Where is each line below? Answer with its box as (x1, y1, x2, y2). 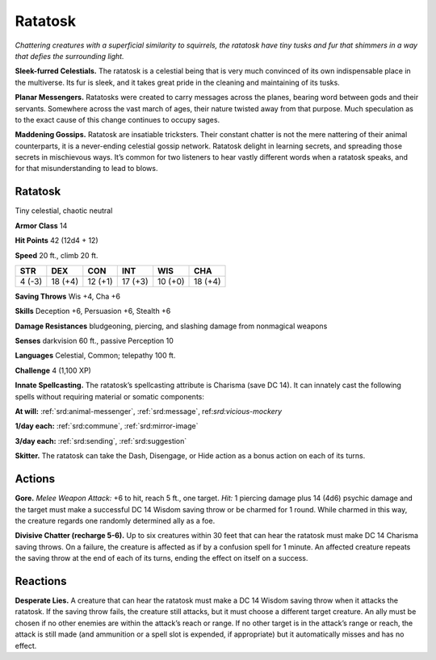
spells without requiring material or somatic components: (15, 391, 205, 401)
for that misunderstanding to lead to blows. (15, 164, 158, 173)
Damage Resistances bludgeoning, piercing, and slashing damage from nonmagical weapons (15, 321, 328, 331)
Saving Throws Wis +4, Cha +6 (15, 291, 121, 301)
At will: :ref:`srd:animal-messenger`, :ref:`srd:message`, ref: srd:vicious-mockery (15, 407, 283, 416)
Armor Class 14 (15, 220, 68, 230)
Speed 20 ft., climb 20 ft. (15, 250, 99, 260)
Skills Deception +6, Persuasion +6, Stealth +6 (15, 307, 171, 316)
